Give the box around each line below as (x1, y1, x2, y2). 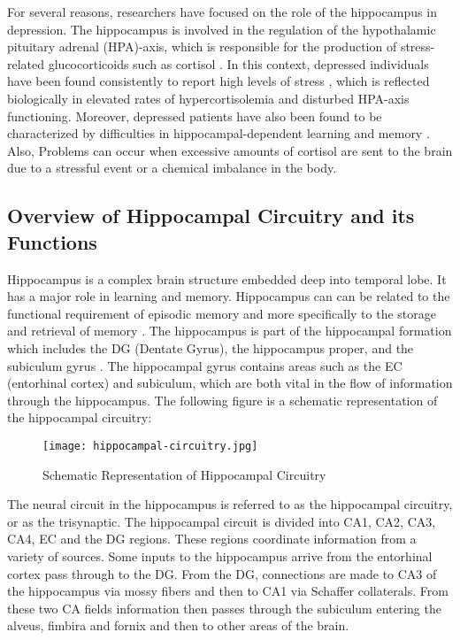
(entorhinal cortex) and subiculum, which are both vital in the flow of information (7, 374, 453, 392)
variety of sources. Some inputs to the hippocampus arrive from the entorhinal (7, 546, 433, 565)
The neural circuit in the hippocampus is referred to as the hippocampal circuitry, (7, 495, 453, 513)
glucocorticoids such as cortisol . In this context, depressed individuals (48, 54, 429, 73)
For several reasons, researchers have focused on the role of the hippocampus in (7, 3, 437, 20)
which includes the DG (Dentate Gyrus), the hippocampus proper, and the (7, 338, 414, 357)
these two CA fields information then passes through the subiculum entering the (7, 598, 441, 617)
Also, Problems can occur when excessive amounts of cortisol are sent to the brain (7, 141, 453, 159)
